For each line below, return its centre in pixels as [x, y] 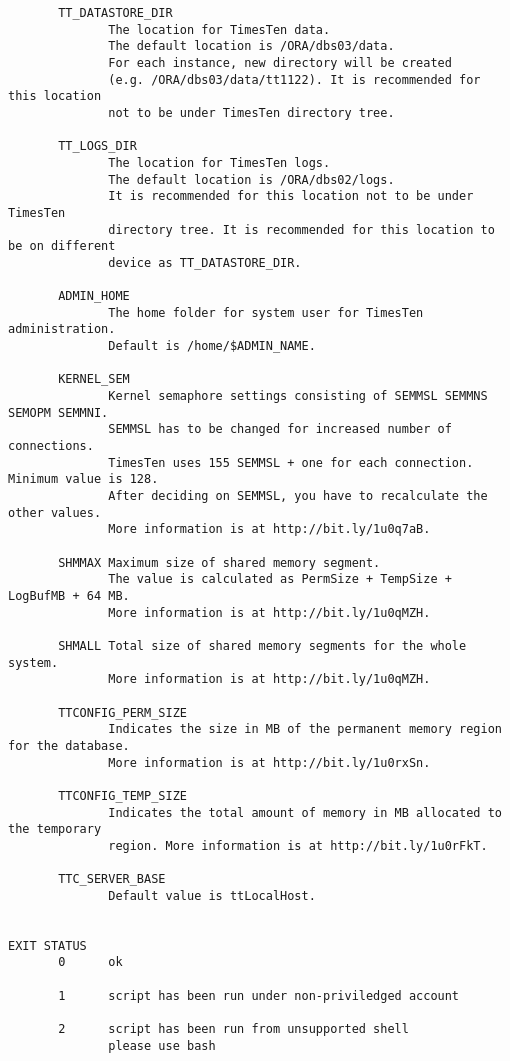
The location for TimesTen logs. [219, 162]
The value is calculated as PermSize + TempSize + [280, 579]
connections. [51, 446]
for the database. [69, 745]
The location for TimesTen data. [219, 29]
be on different [62, 246]
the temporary [55, 829]
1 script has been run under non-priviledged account [259, 995]
